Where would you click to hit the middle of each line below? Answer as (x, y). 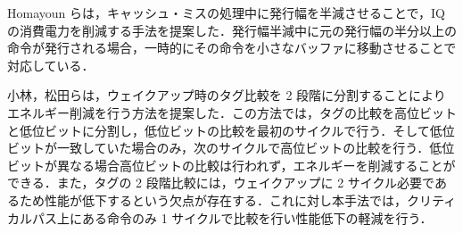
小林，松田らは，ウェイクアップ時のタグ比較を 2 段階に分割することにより (227, 95)
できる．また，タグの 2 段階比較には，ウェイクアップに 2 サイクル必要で (221, 183)
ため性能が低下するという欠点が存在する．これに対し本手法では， (213, 200)
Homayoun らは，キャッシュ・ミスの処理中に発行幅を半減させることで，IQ (226, 12)
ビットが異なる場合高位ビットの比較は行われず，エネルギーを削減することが (231, 165)
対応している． (51, 65)
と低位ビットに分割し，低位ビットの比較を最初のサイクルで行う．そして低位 (231, 130)
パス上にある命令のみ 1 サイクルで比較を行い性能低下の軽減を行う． (232, 217)
